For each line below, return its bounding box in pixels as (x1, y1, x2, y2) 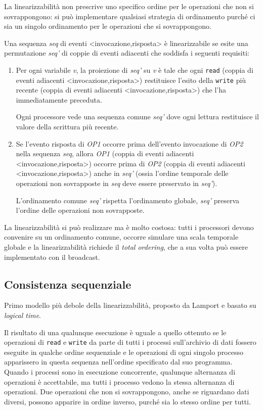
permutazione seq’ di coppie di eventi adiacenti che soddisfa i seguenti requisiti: (4, 48, 249, 58)
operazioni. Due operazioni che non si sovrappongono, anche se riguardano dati (4, 386, 249, 397)
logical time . (4, 309, 41, 320)
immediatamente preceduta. (16, 94, 102, 105)
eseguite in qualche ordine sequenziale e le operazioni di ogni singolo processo (4, 346, 243, 357)
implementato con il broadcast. (4, 251, 100, 262)
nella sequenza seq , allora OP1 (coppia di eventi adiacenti (16, 148, 194, 159)
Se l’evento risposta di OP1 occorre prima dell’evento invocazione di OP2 (16, 138, 243, 149)
